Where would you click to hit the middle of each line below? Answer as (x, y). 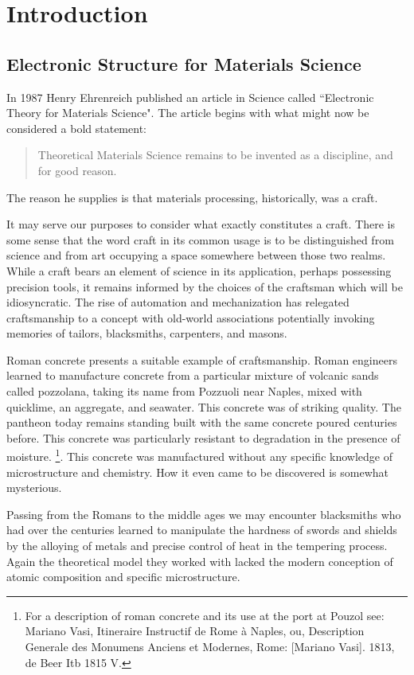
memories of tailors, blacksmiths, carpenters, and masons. (147, 333)
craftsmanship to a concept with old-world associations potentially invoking (191, 317)
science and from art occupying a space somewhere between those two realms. (196, 255)
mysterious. (34, 488)
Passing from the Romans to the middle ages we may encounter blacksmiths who (204, 514)
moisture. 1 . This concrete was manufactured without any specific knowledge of (199, 455)
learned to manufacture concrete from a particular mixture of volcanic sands (193, 375)
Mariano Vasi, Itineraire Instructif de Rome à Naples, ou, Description (195, 631)
